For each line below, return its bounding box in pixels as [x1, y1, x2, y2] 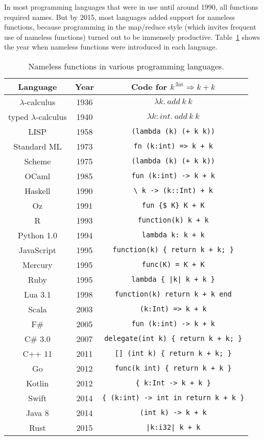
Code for [131, 80, 167, 92]
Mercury [22, 258, 53, 271]
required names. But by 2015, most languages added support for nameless [4, 11, 235, 22]
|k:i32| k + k [146, 423, 201, 432]
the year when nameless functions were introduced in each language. [4, 41, 218, 52]
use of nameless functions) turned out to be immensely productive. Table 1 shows [4, 31, 260, 42]
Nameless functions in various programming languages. [28, 60, 224, 72]
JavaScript [18, 243, 56, 256]
